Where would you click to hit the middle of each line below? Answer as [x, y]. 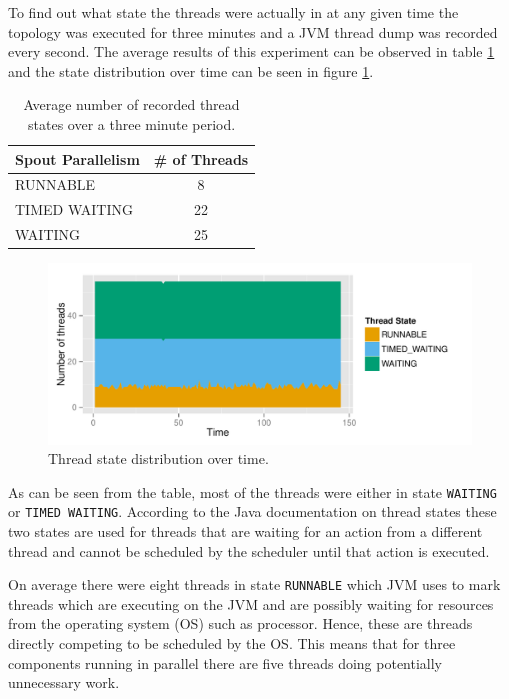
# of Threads [201, 158]
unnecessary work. [64, 682]
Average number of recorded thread [131, 104]
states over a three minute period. [132, 123]
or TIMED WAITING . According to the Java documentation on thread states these [252, 511]
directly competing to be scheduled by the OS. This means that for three [232, 643]
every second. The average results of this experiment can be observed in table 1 [251, 51]
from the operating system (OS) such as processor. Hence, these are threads [240, 623]
